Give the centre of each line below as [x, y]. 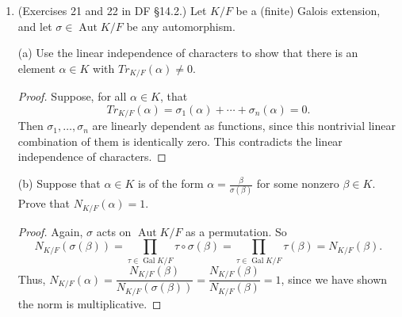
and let [35, 26]
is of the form [171, 183]
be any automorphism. [181, 26]
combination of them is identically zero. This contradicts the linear [180, 141]
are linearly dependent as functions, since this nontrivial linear [244, 126]
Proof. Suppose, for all [72, 96]
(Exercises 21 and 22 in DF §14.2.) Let [112, 10]
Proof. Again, [50, 231]
